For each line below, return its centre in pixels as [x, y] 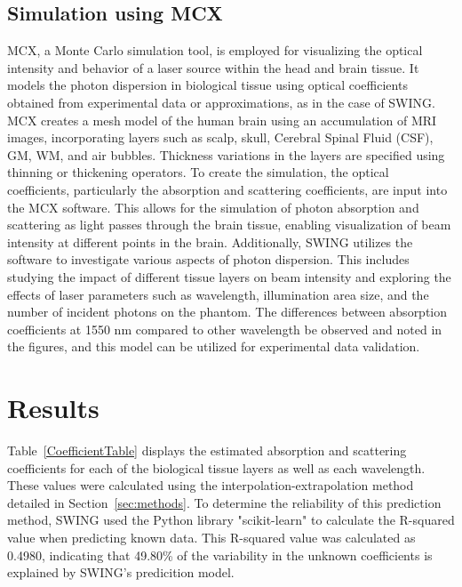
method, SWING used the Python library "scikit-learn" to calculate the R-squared [231, 520]
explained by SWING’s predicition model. [121, 572]
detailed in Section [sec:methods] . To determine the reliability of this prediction [224, 502]
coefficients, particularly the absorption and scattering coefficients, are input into [227, 189]
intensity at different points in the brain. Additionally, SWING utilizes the [210, 241]
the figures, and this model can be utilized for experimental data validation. [214, 346]
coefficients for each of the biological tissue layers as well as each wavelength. [216, 467]
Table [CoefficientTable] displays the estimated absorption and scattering [207, 450]
